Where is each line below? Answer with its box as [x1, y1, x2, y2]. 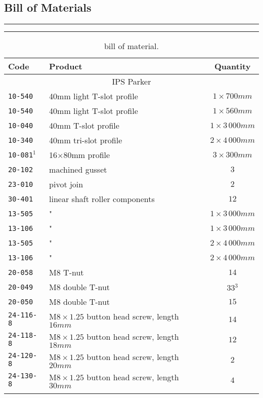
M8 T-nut [49, 266, 84, 278]
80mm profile [63, 149, 110, 161]
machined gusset [49, 164, 107, 176]
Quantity [214, 60, 251, 72]
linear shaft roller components [49, 193, 155, 205]
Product [49, 60, 82, 72]
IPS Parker [112, 75, 151, 88]
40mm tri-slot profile [49, 134, 122, 146]
